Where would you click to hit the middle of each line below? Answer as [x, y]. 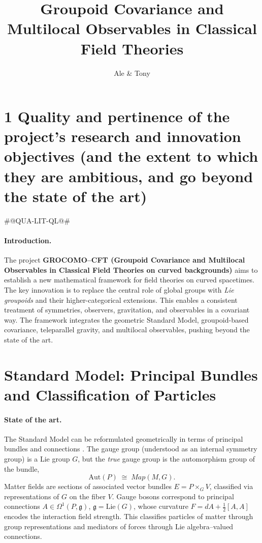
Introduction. [28, 240]
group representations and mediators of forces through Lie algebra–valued [119, 526]
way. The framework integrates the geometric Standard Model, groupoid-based [126, 319]
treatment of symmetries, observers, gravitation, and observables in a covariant [127, 310]
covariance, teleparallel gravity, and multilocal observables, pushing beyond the [127, 330]
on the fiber [87, 496]
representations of [32, 496]
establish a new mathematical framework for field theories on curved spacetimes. [129, 280]
